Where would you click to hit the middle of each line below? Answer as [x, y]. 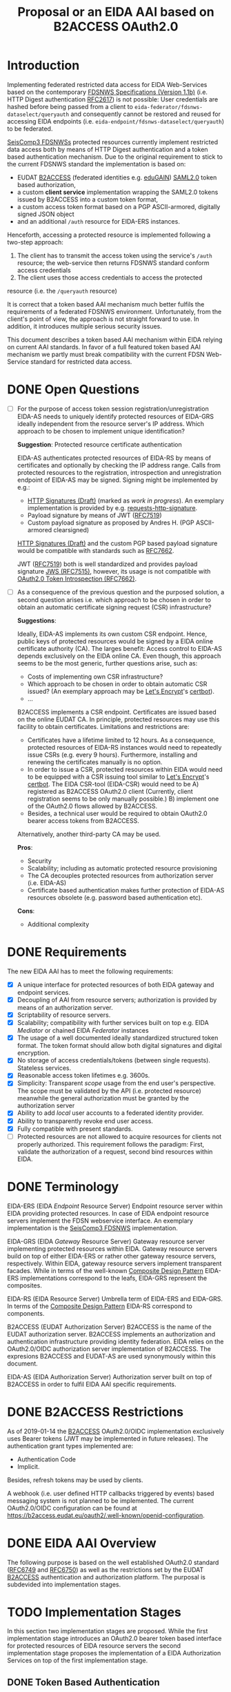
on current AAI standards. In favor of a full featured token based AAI [104, 347]
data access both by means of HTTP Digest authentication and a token [108, 149]
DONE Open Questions [73, 390]
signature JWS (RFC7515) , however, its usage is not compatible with [114, 571]
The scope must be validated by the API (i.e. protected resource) [109, 1091]
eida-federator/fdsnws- [169, 107]
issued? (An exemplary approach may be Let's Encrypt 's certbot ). [121, 691]
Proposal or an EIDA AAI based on [116, 12]
